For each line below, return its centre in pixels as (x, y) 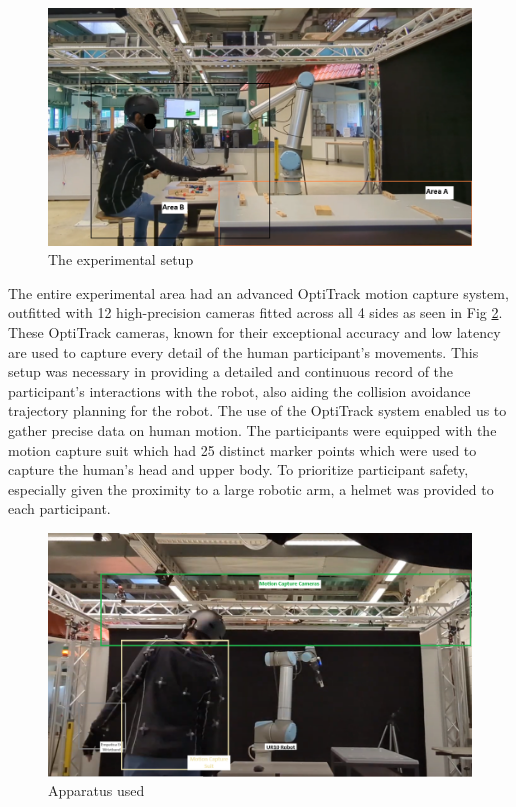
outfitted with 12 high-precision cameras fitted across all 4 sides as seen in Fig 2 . (255, 312)
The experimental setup (121, 259)
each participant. (59, 508)
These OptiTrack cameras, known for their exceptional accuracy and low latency (254, 331)
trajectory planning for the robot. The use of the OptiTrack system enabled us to (257, 410)
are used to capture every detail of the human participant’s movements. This (243, 351)
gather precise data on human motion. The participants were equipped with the (252, 429)
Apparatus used (96, 790)
